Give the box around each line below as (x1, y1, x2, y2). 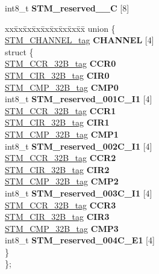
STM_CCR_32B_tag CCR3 (5, 198, 116, 211)
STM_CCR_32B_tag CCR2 (5, 151, 116, 164)
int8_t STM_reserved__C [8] (5, 2, 129, 14)
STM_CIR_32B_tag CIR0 (5, 68, 110, 81)
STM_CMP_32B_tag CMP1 (5, 127, 119, 140)
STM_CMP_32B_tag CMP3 (5, 222, 119, 234)
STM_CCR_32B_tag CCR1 (5, 104, 116, 117)
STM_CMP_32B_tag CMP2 (5, 175, 119, 187)
